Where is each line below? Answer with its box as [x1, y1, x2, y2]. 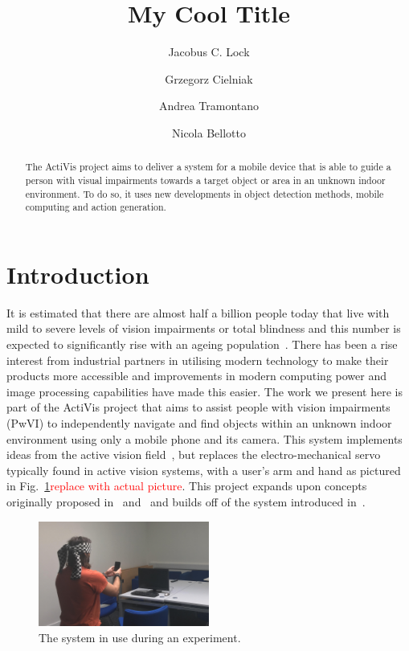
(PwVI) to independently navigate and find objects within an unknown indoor [6, 415, 392, 432]
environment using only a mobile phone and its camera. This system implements [6, 430, 403, 447]
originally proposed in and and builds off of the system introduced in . [6, 493, 366, 510]
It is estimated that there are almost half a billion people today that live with [6, 304, 390, 321]
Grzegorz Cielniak [165, 70, 253, 87]
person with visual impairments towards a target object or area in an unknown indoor [25, 173, 386, 186]
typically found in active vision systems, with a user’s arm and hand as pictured [6, 461, 401, 478]
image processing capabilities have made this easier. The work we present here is [6, 383, 403, 399]
